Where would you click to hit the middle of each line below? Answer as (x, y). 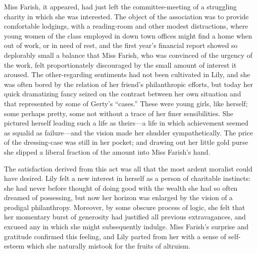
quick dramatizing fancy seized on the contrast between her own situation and (123, 94)
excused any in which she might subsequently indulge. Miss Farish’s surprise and (126, 227)
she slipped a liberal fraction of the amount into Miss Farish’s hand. (107, 151)
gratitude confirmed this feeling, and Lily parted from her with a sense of (115, 236)
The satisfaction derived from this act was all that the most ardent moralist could (128, 168)
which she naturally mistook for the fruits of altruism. (108, 246)
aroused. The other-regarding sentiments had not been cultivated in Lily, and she (127, 74)
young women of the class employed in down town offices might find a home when (128, 35)
